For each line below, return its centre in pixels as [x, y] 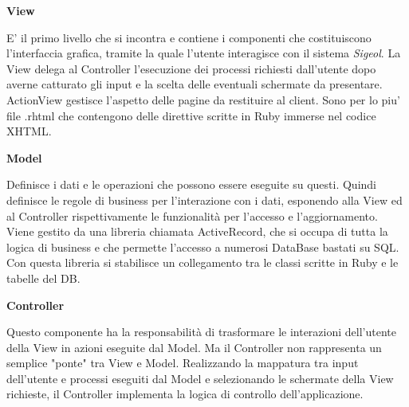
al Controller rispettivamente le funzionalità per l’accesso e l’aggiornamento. [192, 215]
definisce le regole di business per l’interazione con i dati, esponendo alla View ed [204, 200]
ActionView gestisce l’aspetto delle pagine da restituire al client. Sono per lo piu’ [203, 99]
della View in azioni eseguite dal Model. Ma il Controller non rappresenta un [194, 347]
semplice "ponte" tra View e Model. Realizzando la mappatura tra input [183, 363]
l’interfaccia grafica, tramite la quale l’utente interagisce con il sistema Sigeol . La [204, 53]
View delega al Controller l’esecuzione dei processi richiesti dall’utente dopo [191, 68]
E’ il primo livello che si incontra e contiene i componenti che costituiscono [189, 37]
